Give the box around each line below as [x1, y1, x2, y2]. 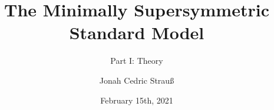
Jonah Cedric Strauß [99, 74, 174, 86]
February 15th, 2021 [100, 94, 173, 106]
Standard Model [69, 20, 204, 44]
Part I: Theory [110, 54, 163, 67]
